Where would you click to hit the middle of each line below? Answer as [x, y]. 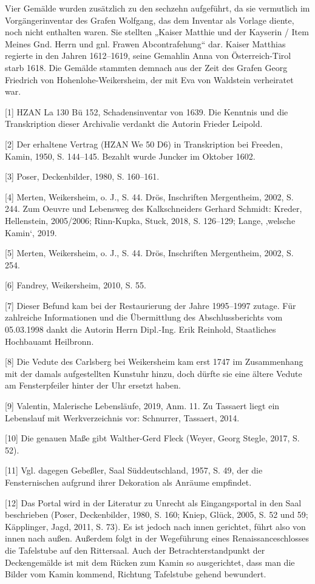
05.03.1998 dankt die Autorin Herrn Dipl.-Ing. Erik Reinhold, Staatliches [141, 329]
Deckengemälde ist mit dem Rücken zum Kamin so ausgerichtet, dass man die [150, 562]
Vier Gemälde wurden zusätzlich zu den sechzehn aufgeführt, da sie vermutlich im [157, 8]
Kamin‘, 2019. [31, 232]
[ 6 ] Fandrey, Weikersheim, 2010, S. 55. [76, 285]
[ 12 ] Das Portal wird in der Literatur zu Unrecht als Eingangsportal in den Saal [153, 502]
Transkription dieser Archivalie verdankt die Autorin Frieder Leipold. [134, 124]
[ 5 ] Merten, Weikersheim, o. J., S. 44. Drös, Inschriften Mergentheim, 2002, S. [149, 253]
